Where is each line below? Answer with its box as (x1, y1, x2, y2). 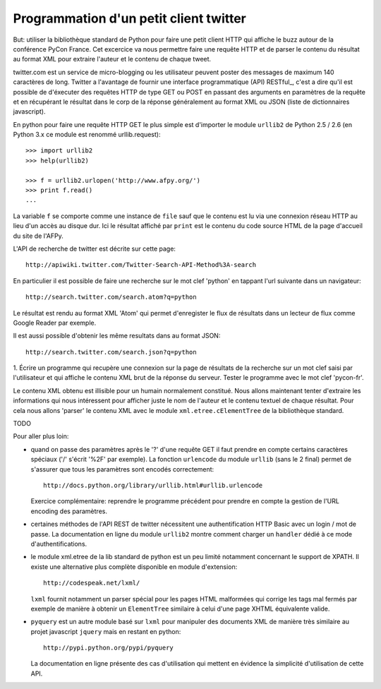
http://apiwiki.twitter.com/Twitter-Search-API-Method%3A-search (25, 261, 257, 269)
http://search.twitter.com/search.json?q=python (25, 348, 197, 356)
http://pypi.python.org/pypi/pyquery (43, 644, 174, 652)
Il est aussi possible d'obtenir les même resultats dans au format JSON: (13, 332, 221, 340)
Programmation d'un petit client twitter (13, 11, 246, 26)
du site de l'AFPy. (13, 232, 64, 240)
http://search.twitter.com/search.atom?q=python (25, 293, 197, 301)
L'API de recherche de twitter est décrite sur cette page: (13, 244, 176, 253)
